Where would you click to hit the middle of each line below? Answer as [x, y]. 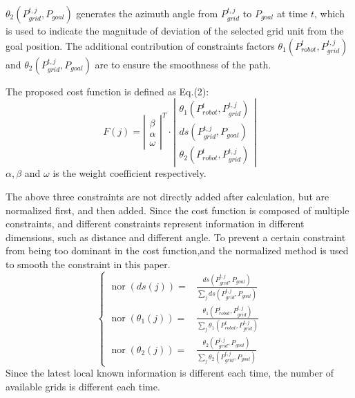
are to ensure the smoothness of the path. [183, 64]
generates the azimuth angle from [147, 13]
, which [329, 13]
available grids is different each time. [83, 386]
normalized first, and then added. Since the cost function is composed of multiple [177, 210]
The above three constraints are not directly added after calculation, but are [167, 197]
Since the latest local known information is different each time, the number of [170, 373]
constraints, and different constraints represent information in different [155, 224]
